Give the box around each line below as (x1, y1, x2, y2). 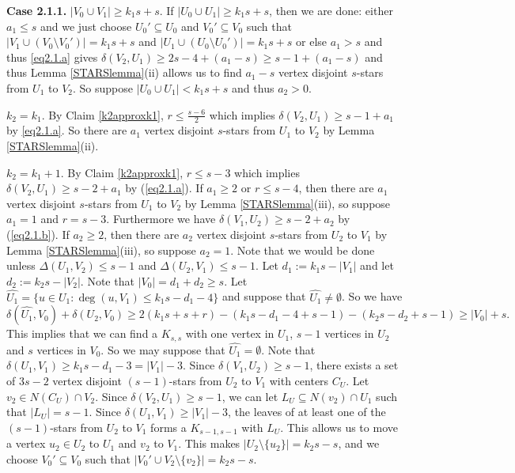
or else (296, 33, 328, 50)
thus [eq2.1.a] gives (6, 48, 98, 65)
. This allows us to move (280, 418, 398, 435)
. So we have (342, 288, 403, 305)
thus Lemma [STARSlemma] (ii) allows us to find (6, 64, 242, 81)
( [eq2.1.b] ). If (6, 225, 70, 242)
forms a (150, 418, 187, 435)
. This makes (178, 435, 240, 452)
